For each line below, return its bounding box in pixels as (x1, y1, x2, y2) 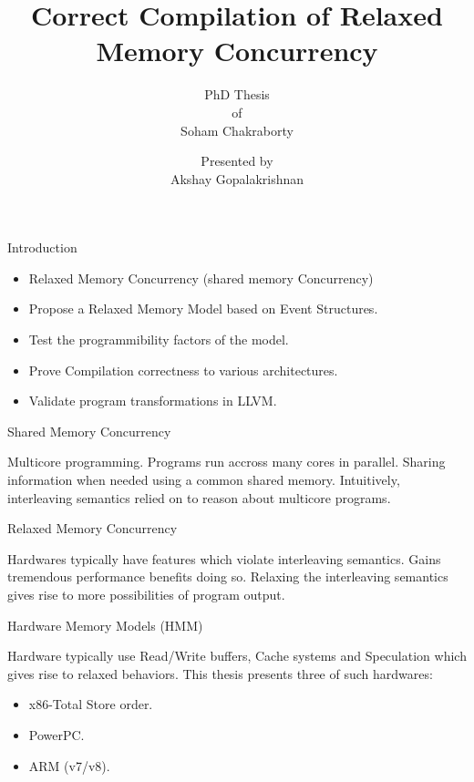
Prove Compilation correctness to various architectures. (28, 360, 338, 379)
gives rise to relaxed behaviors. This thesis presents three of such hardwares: (7, 664, 433, 683)
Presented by (201, 151, 273, 170)
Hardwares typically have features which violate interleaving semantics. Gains (7, 549, 441, 568)
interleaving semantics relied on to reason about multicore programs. (7, 488, 391, 507)
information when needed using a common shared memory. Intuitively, (7, 470, 400, 489)
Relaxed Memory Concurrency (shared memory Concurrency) (28, 268, 374, 287)
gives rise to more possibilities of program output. (7, 585, 285, 603)
